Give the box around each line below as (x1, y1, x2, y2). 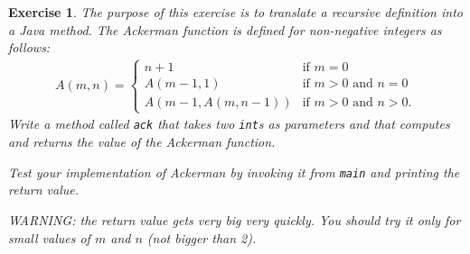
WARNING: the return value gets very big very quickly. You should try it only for (8, 210, 461, 229)
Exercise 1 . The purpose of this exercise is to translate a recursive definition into (8, 3, 463, 21)
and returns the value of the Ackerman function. (8, 132, 276, 151)
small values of (8, 228, 90, 247)
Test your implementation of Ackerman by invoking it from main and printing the (8, 162, 460, 181)
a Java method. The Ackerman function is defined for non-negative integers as (8, 20, 442, 39)
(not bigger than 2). (146, 228, 257, 247)
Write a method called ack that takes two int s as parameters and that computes (8, 114, 450, 133)
